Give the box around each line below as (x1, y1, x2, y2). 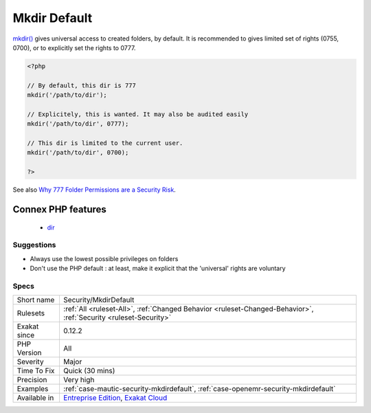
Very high (63, 375, 95, 385)
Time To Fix (16, 366, 55, 376)
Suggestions (12, 241, 56, 250)
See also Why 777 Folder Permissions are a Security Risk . (12, 186, 177, 194)
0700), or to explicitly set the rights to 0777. (12, 43, 136, 52)
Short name (16, 295, 55, 305)
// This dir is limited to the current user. (27, 139, 183, 147)
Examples (16, 384, 49, 394)
